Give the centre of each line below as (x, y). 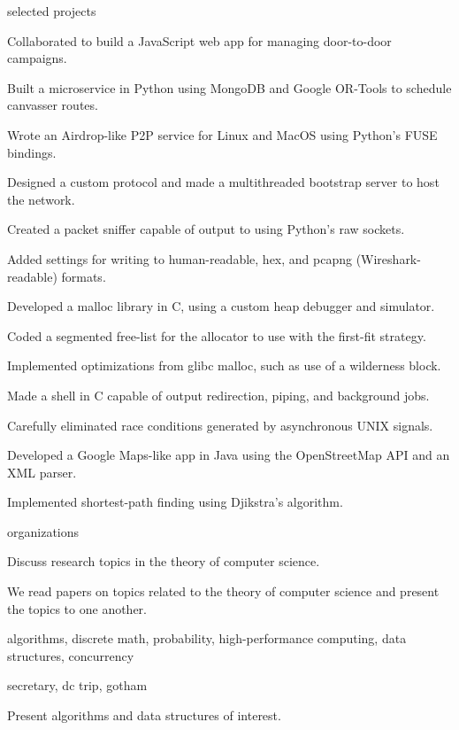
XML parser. (42, 472)
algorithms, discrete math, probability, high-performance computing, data (207, 638)
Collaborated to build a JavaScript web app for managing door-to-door (199, 40)
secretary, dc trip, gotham (77, 685)
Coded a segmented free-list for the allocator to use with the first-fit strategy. (217, 335)
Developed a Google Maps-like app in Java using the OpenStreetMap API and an (229, 455)
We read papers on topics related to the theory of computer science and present (223, 591)
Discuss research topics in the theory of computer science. (164, 561)
